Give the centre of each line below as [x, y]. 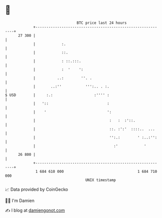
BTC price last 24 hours [102, 23]
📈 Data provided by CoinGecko [37, 189]
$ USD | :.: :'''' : [57, 95]
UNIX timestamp [101, 180]
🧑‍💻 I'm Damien [20, 201]
